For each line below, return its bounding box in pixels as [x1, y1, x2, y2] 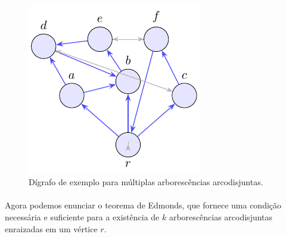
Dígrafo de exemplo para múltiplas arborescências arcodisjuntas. [29, 176, 263, 188]
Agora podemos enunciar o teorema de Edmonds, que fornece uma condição [5, 199, 282, 211]
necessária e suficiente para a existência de [5, 210, 160, 223]
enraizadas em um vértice [5, 222, 98, 235]
